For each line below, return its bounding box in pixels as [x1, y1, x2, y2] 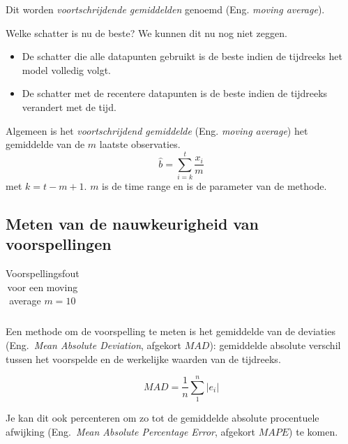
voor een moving [7, 279, 78, 294]
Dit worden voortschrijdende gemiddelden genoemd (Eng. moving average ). [6, 2, 325, 16]
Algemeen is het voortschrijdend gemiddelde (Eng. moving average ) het [6, 123, 308, 138]
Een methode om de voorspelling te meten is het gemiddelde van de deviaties [6, 324, 335, 339]
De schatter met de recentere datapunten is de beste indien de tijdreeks [22, 86, 328, 101]
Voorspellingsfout [6, 266, 80, 281]
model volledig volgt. [22, 62, 111, 77]
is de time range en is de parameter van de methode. [102, 178, 327, 193]
